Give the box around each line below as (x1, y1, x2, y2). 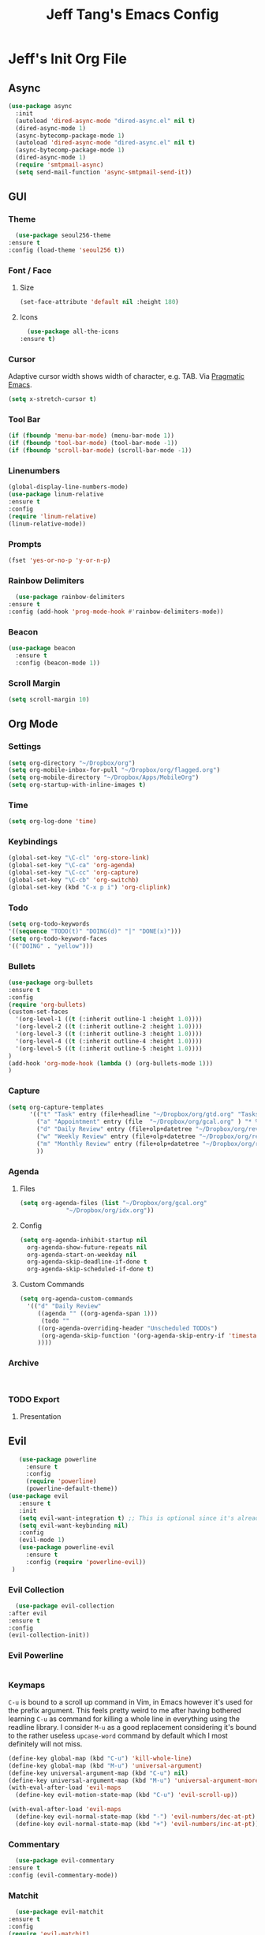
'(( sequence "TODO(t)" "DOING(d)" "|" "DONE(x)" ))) (8, 927, 181, 936)
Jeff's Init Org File (8, 50, 128, 68)
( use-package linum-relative (8, 491, 104, 499)
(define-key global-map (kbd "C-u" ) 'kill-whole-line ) (8, 1754, 192, 1762)
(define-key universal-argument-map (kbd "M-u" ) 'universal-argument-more (8, 1776, 259, 1784)
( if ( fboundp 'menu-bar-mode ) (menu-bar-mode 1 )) (8, 432, 175, 440)
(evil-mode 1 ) (18, 1536, 65, 1544)
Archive (8, 1357, 39, 1368)
